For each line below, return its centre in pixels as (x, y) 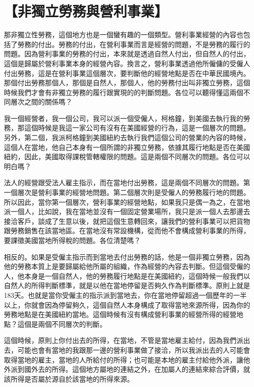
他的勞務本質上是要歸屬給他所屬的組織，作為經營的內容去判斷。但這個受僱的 (127, 266)
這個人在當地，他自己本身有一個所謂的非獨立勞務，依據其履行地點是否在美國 (127, 147)
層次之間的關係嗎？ (41, 102)
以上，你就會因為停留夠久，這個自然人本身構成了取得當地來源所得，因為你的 (127, 304)
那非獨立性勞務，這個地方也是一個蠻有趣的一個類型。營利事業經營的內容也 (124, 35)
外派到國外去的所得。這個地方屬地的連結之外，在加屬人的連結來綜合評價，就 (127, 369)
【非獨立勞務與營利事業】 (86, 11)
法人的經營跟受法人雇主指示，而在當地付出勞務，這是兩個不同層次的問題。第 (127, 182)
